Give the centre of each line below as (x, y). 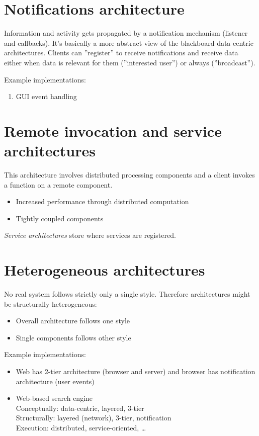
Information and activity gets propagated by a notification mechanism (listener (126, 33)
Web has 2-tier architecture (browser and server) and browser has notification (136, 371)
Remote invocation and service (113, 130)
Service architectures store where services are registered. (90, 235)
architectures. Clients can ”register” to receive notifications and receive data (121, 53)
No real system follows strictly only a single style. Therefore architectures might (127, 294)
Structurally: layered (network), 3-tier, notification (94, 418)
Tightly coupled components (60, 218)
